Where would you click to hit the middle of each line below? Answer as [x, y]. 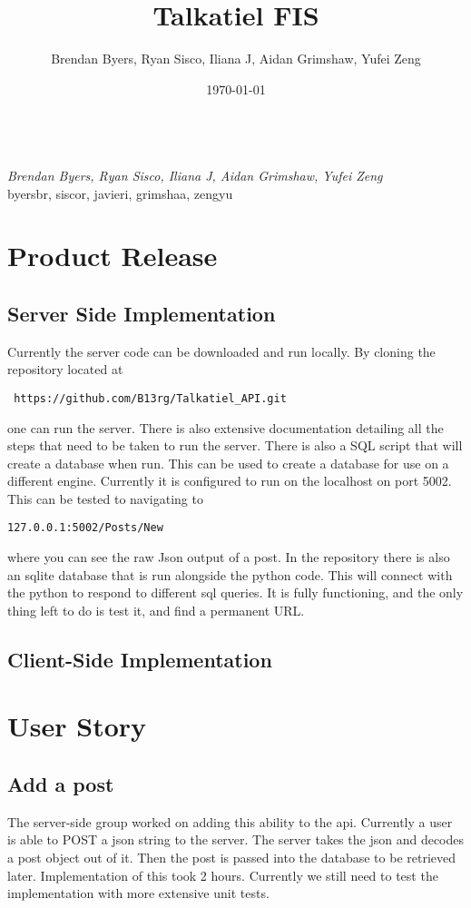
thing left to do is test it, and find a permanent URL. [156, 610]
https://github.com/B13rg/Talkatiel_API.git [150, 398]
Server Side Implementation [142, 313]
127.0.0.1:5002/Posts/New [85, 528]
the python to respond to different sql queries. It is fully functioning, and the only [235, 592]
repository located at [65, 369]
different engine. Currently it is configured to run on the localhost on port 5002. [230, 481]
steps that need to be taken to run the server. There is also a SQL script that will [235, 445]
